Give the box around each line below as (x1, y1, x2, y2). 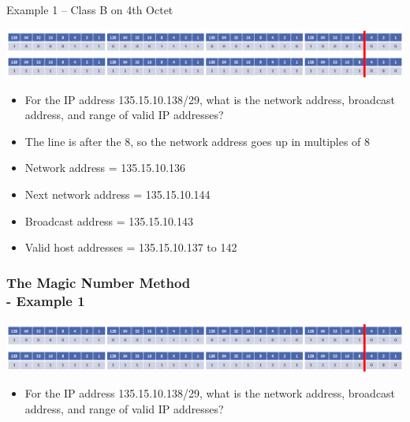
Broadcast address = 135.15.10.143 (24, 212, 194, 229)
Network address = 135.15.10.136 (24, 159, 186, 176)
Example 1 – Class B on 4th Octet (6, 2, 173, 17)
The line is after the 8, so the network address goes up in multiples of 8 (24, 133, 371, 149)
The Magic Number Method (6, 272, 191, 292)
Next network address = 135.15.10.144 (24, 186, 211, 203)
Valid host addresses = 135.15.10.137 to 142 (24, 239, 237, 256)
